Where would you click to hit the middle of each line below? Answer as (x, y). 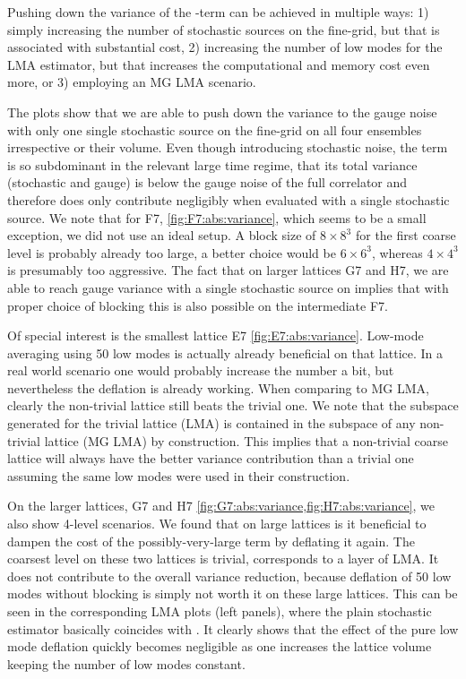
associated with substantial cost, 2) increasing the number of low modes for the (225, 47)
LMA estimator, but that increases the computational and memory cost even (219, 64)
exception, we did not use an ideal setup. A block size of (162, 235)
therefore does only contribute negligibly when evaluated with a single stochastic (229, 199)
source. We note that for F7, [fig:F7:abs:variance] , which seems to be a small (217, 217)
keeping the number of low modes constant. (126, 663)
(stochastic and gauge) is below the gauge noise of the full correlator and (207, 182)
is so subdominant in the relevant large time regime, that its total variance (212, 164)
